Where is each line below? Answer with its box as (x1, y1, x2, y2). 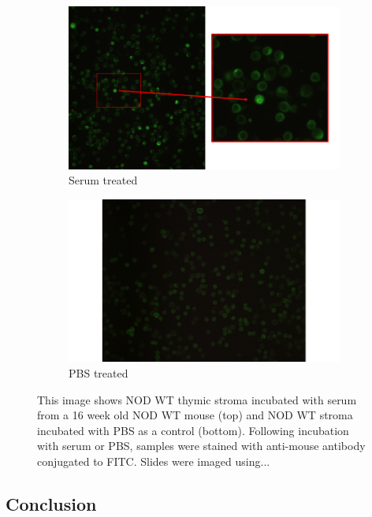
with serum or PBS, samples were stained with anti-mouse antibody (37, 437, 366, 454)
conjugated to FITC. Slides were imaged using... (37, 452, 270, 469)
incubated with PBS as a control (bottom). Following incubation (37, 422, 349, 438)
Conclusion (6, 491, 97, 515)
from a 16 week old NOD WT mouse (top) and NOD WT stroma (37, 407, 353, 423)
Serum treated (69, 172, 138, 188)
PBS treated (69, 364, 128, 381)
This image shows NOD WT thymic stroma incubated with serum (37, 391, 357, 407)
